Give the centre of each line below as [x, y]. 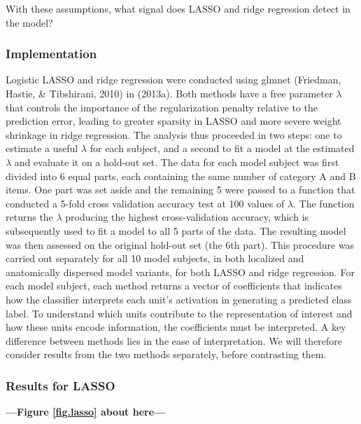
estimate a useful [42, 148]
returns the [29, 217]
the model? [29, 22]
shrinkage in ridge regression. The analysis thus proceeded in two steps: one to [174, 134]
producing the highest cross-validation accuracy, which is [187, 217]
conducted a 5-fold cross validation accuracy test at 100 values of [145, 203]
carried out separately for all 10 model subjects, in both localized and [155, 258]
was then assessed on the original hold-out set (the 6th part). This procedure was [180, 244]
